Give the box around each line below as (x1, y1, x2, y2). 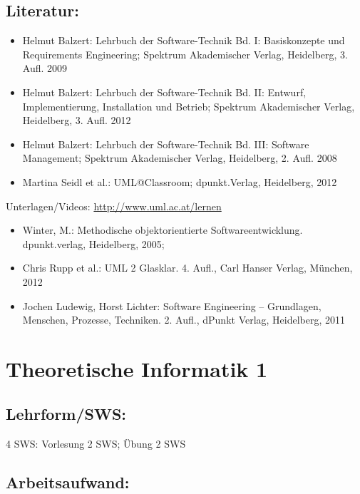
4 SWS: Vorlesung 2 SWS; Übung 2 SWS (6, 436, 186, 451)
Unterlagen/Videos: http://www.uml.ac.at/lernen (6, 198, 222, 213)
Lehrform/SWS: (6, 403, 127, 425)
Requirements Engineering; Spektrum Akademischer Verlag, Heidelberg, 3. (22, 46, 348, 61)
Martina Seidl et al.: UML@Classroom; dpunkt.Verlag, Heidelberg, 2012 (22, 174, 337, 189)
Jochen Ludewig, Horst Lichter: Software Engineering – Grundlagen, (22, 298, 322, 313)
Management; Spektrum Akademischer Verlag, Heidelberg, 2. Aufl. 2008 (22, 150, 337, 165)
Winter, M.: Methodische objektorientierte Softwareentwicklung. (22, 222, 303, 237)
